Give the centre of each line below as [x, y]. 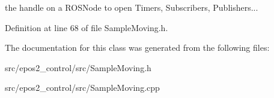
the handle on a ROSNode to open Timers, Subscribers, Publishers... [132, 7]
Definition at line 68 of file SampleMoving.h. [87, 27]
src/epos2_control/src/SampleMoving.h [78, 67]
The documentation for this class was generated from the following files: [137, 48]
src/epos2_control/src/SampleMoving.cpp [82, 88]
